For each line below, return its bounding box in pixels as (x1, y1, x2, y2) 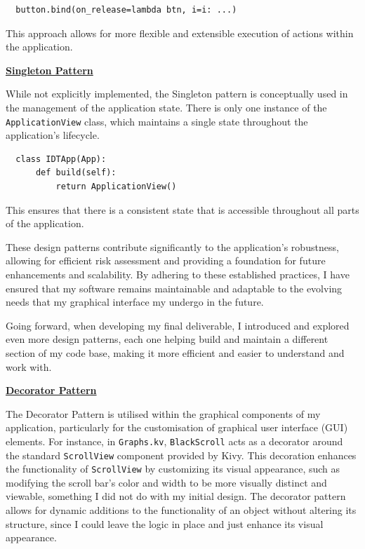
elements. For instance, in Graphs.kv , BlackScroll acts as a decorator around (6, 433, 343, 448)
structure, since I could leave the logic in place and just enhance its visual (6, 516, 324, 531)
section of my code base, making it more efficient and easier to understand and (6, 345, 345, 360)
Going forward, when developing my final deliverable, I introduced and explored (6, 318, 350, 332)
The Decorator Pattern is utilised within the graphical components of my (6, 406, 321, 421)
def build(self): (35, 168, 117, 178)
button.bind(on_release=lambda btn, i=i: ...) (15, 5, 237, 15)
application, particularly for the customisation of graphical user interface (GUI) (6, 420, 348, 435)
